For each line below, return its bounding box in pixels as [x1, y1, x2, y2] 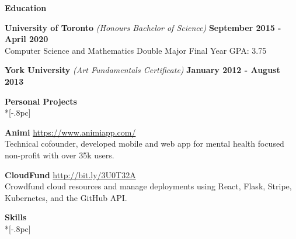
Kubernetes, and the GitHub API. [5, 191, 127, 203]
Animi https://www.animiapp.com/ [5, 126, 136, 138]
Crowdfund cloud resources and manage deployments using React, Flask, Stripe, [5, 180, 292, 192]
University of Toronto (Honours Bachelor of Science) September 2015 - [5, 21, 281, 33]
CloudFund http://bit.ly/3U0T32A [5, 168, 136, 181]
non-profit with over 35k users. [5, 148, 114, 161]
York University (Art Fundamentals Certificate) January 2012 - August [5, 64, 280, 76]
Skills [5, 211, 27, 223]
